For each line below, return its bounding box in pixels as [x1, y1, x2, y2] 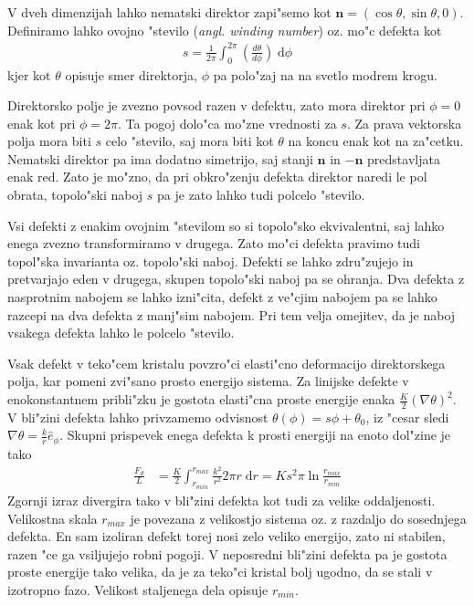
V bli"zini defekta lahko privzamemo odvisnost [7, 407, 269, 426]
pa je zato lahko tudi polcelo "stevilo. [157, 185, 365, 204]
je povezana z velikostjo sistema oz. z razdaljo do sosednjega [130, 508, 467, 527]
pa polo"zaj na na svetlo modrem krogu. [213, 65, 437, 84]
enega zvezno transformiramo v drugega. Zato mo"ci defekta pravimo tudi [7, 234, 420, 253]
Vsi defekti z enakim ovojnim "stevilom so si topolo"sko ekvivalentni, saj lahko [7, 215, 445, 235]
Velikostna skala [7, 508, 98, 527]
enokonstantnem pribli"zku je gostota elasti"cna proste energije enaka [7, 390, 395, 409]
